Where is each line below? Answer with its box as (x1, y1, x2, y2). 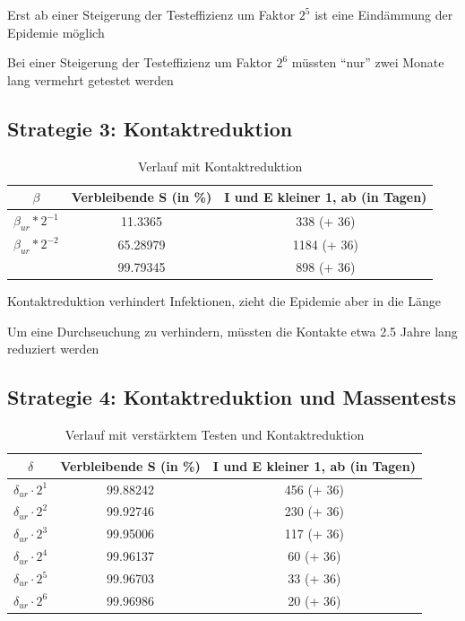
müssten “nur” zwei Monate (291, 53, 444, 72)
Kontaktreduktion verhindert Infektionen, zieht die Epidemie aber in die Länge (7, 292, 441, 310)
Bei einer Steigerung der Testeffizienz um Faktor (7, 53, 272, 72)
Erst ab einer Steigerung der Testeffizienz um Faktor (7, 5, 296, 23)
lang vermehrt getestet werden (7, 70, 174, 89)
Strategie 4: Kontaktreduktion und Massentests (7, 383, 456, 411)
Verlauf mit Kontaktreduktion (138, 156, 303, 175)
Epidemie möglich (7, 22, 105, 41)
